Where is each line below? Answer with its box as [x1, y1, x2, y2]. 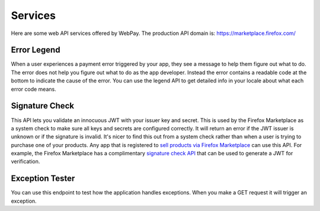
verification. [11, 158, 40, 165]
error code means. [11, 85, 56, 92]
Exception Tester [11, 174, 75, 184]
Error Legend [11, 45, 60, 55]
